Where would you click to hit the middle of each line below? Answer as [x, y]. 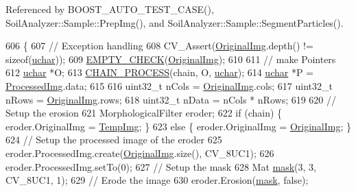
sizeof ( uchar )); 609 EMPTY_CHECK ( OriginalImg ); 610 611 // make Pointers [171, 59]
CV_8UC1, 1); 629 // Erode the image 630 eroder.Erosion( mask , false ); [157, 180]
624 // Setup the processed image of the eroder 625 [114, 140]
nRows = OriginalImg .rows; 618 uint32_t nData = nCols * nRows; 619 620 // [171, 99]
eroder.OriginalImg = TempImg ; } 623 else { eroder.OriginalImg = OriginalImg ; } [179, 126]
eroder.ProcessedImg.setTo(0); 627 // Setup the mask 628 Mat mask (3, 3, [161, 166]
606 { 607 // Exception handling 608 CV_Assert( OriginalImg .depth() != [159, 46]
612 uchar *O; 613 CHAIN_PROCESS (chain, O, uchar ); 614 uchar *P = [159, 72]
